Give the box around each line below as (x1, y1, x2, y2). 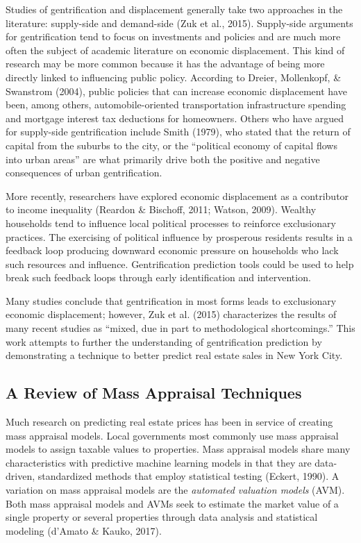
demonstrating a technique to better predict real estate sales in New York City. (6, 348, 343, 362)
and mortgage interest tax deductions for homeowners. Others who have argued (6, 110, 344, 125)
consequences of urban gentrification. (6, 165, 162, 180)
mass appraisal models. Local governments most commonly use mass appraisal (6, 428, 339, 442)
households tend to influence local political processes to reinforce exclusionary (6, 215, 336, 230)
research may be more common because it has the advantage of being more (6, 56, 325, 71)
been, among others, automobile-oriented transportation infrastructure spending (6, 97, 346, 112)
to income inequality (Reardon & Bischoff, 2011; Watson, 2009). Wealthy (6, 202, 317, 217)
